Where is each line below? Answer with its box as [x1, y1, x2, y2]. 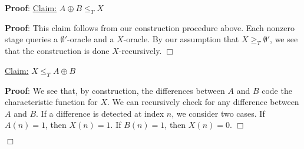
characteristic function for [5, 96, 98, 108]
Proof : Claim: [5, 2, 57, 13]
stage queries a [5, 33, 58, 45]
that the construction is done [5, 45, 110, 57]
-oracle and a [67, 33, 114, 45]
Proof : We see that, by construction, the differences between [5, 84, 225, 96]
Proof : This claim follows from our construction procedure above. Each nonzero [5, 21, 295, 33]
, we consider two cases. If [171, 107, 265, 119]
